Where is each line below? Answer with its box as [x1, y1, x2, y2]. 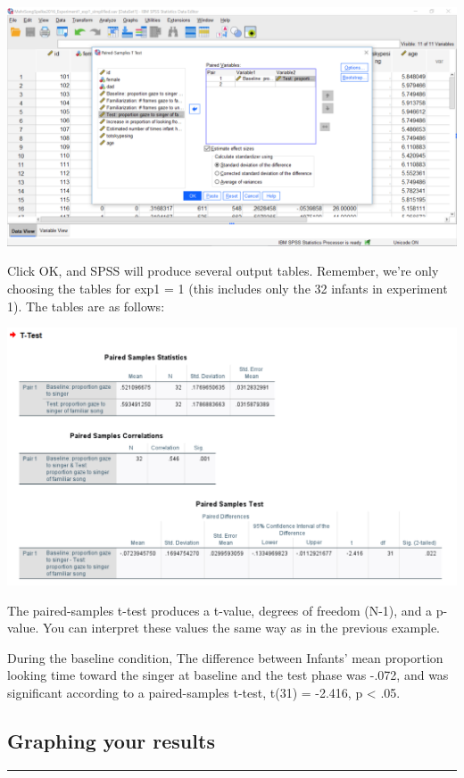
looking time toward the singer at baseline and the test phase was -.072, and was [7, 666, 449, 684]
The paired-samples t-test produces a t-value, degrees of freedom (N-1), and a [7, 600, 433, 619]
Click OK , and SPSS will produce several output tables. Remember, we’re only [7, 261, 439, 280]
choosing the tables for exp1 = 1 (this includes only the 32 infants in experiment [7, 278, 448, 297]
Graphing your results [7, 726, 215, 754]
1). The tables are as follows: [7, 296, 165, 315]
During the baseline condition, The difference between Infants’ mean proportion [7, 648, 443, 666]
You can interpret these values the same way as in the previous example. [43, 618, 441, 637]
